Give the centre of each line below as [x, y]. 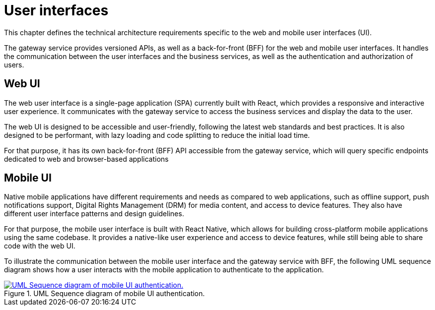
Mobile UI [28, 178]
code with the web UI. [40, 246]
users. [14, 64]
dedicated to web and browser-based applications [86, 159]
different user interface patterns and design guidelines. [94, 214]
